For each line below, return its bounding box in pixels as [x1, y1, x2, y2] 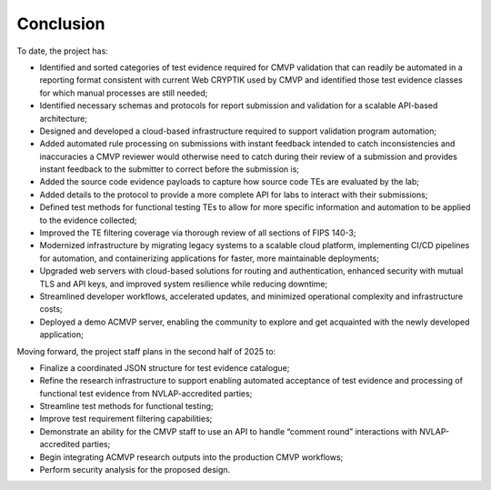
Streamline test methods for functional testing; [39, 401, 214, 412]
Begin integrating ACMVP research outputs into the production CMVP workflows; [39, 451, 344, 463]
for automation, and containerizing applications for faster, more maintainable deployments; [39, 253, 379, 264]
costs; [39, 304, 63, 315]
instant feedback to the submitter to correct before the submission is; [39, 164, 300, 175]
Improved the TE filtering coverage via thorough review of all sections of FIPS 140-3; [39, 227, 356, 238]
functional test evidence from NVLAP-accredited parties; [39, 387, 253, 399]
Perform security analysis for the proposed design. [39, 465, 231, 475]
